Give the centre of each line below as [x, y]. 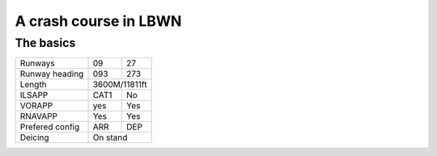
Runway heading [52, 74]
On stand [110, 137]
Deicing [34, 137]
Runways [38, 63]
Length [34, 85]
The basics [45, 43]
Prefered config [50, 127]
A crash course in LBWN [98, 21]
